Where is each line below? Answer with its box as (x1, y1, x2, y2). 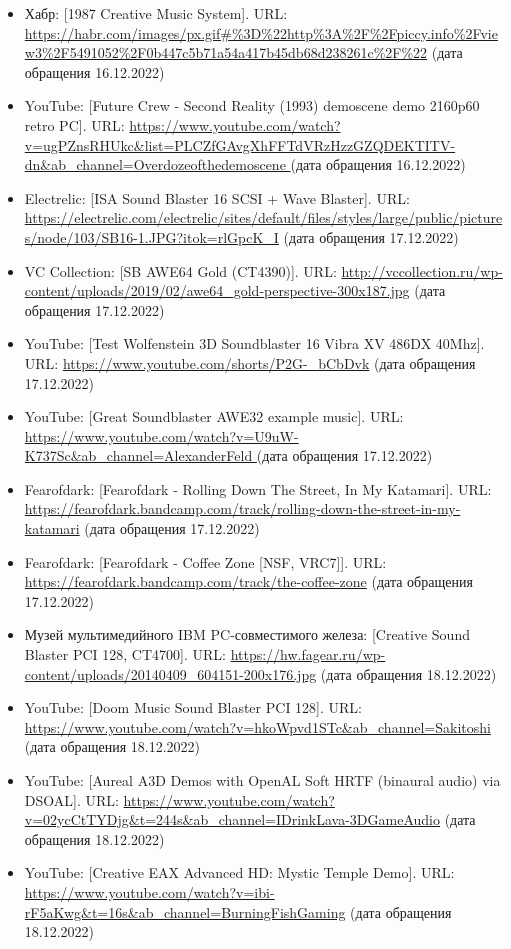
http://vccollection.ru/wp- (341, 260, 503, 281)
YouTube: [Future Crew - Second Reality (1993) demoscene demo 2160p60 (24, 95, 480, 116)
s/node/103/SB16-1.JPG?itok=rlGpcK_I (24, 226, 279, 247)
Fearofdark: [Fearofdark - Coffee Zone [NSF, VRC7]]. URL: (24, 551, 387, 572)
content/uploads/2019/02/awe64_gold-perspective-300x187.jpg (24, 280, 410, 301)
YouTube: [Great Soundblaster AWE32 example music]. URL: (24, 406, 404, 427)
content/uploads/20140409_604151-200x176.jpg (24, 663, 317, 684)
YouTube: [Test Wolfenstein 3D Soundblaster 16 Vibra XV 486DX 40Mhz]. (24, 333, 485, 354)
